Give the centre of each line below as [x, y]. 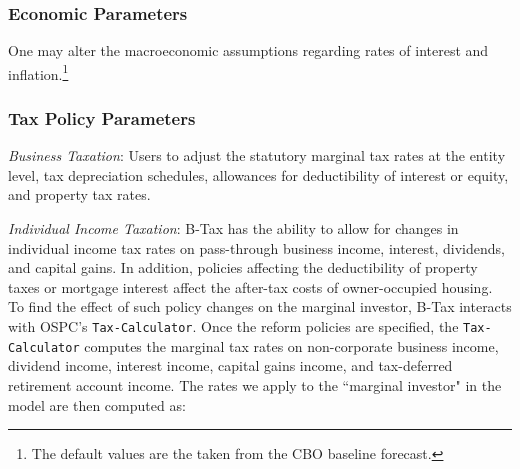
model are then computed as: [97, 404]
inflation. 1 [38, 72]
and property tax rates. [79, 194]
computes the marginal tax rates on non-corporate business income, [291, 345]
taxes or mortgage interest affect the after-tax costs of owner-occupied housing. [250, 286]
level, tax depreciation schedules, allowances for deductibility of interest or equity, [258, 174]
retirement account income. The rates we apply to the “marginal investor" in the [255, 384]
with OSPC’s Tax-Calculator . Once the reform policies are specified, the [233, 326]
